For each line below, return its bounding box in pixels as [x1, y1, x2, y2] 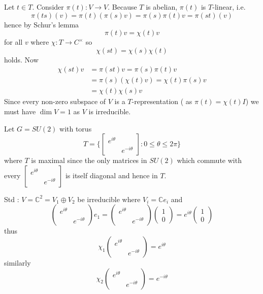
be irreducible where [77, 193, 141, 204]
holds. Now [4, 54, 39, 64]
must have [4, 106, 36, 117]
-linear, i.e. [212, 2, 246, 12]
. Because [108, 2, 137, 12]
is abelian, [146, 2, 178, 12]
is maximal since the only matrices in [31, 155, 147, 166]
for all [4, 37, 23, 47]
